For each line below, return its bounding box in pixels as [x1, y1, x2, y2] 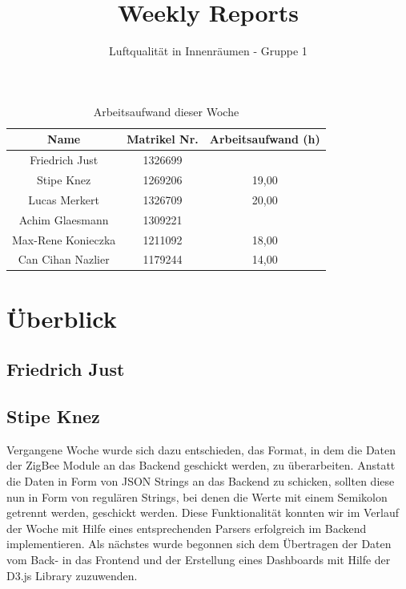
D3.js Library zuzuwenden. [6, 567, 138, 583]
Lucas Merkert [28, 191, 99, 208]
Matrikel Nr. [127, 131, 199, 147]
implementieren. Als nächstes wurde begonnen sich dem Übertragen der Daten [6, 535, 392, 552]
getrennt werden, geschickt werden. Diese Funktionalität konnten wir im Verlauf [6, 504, 399, 521]
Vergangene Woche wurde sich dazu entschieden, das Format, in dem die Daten [6, 441, 396, 458]
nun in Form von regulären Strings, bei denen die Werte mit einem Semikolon [6, 488, 388, 505]
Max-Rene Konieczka [12, 231, 116, 248]
